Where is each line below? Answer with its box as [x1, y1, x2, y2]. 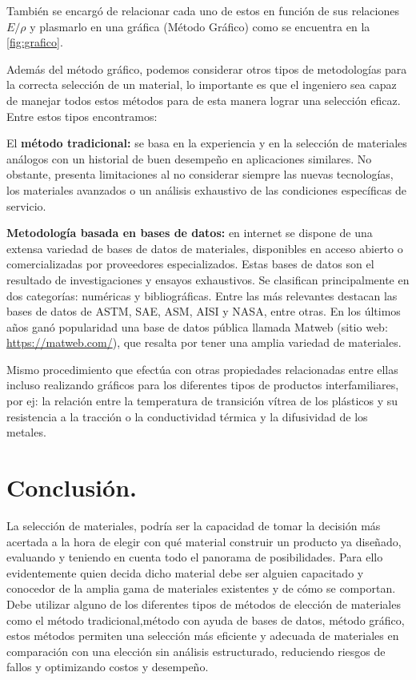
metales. [6, 424, 46, 441]
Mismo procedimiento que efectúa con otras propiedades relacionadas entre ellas [6, 360, 398, 377]
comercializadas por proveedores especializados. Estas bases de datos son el [6, 256, 374, 272]
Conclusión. [6, 471, 137, 504]
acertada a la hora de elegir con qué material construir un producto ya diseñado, [6, 533, 402, 549]
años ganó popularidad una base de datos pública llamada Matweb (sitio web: [6, 318, 388, 335]
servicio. [6, 197, 46, 214]
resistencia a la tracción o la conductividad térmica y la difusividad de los [6, 408, 368, 424]
